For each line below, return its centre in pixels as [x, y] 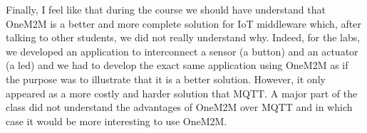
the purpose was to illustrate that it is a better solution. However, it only [166, 79]
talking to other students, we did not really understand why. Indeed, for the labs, [183, 37]
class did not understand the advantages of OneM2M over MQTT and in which [179, 107]
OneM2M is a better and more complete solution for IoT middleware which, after [183, 23]
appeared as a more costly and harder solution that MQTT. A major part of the [182, 93]
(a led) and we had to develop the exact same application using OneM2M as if [177, 65]
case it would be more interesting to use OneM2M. [117, 121]
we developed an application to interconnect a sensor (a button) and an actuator [182, 51]
